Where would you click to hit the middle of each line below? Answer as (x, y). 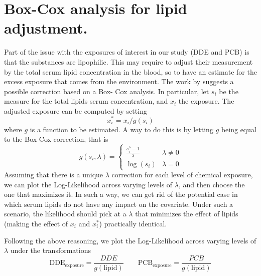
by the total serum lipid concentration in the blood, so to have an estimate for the (130, 71)
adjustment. (46, 28)
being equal (239, 129)
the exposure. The (206, 101)
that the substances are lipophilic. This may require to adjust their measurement (128, 61)
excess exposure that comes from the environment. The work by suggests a (119, 81)
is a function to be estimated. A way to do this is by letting (121, 129)
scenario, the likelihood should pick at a (65, 214)
